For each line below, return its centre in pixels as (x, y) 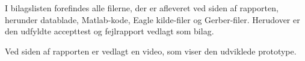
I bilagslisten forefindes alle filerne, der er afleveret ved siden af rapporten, (142, 8)
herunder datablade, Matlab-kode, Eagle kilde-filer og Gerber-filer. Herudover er (152, 19)
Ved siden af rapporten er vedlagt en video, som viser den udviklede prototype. (151, 51)
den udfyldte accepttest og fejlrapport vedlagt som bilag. (109, 31)
